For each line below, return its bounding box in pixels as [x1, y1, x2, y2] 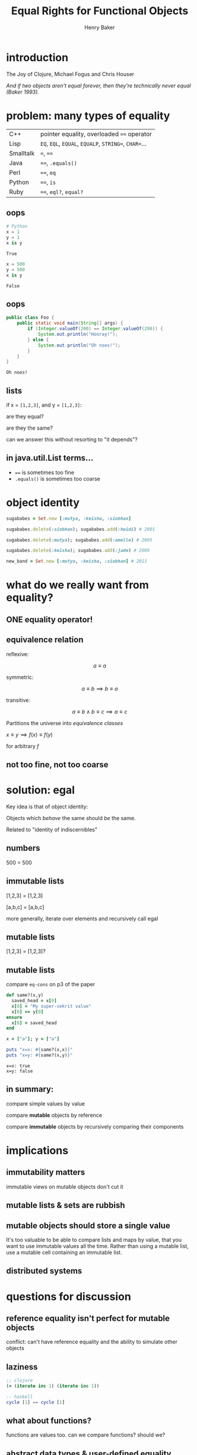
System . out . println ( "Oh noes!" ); [37, 342, 120, 348]
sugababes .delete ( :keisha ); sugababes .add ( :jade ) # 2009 [6, 548, 150, 554]
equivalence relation [6, 635, 84, 645]
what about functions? [6, 1416, 92, 1426]
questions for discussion [6, 1289, 132, 1303]
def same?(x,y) [6, 992, 44, 998]
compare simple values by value [6, 1100, 85, 1107]
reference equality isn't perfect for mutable [6, 1313, 170, 1323]
